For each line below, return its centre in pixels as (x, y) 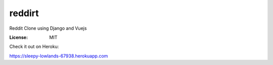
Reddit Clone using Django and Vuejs (48, 28)
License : (18, 37)
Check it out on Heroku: (34, 47)
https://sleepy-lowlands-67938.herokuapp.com (59, 56)
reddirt (24, 13)
